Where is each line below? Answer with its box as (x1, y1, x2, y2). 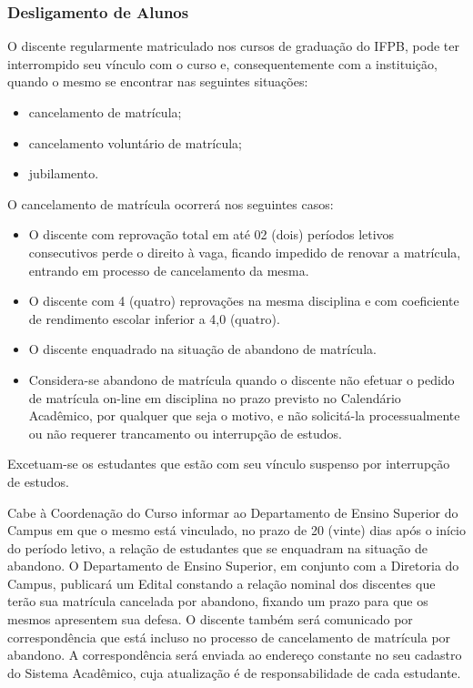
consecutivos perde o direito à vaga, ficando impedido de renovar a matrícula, (28, 242, 461, 261)
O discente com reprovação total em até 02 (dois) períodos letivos (28, 225, 395, 244)
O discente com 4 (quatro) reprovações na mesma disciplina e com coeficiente (28, 291, 459, 310)
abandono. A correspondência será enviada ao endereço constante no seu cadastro (7, 645, 462, 664)
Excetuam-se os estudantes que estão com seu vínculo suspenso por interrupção (7, 454, 450, 473)
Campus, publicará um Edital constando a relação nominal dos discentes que (7, 573, 436, 592)
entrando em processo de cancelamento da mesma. (28, 260, 309, 279)
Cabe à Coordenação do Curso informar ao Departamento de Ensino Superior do (7, 502, 458, 521)
